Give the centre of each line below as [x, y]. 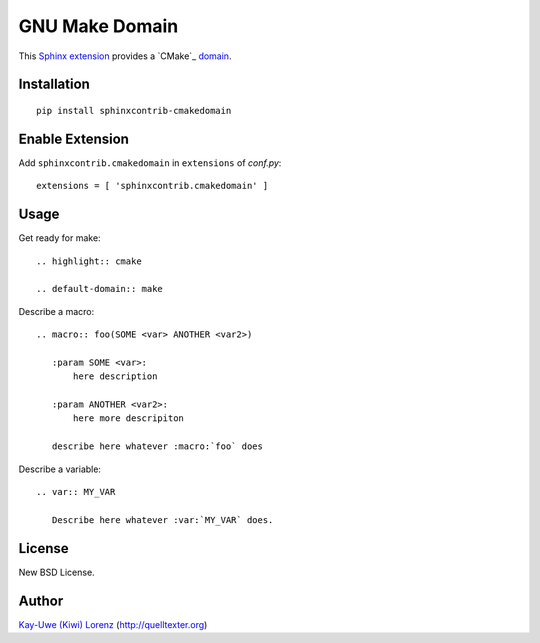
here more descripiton [129, 418]
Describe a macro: [56, 311]
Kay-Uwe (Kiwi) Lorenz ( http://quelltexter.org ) [113, 624]
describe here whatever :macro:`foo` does [157, 446]
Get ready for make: [59, 238]
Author [41, 600]
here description [115, 376]
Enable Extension [74, 138]
